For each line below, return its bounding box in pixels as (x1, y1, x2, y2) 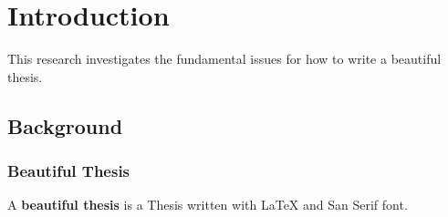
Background (7, 111, 123, 139)
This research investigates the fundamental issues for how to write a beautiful (7, 49, 442, 68)
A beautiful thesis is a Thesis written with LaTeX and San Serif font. (7, 195, 408, 214)
